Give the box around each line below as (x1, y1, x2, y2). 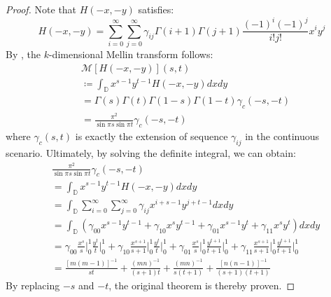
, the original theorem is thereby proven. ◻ (108, 278, 295, 292)
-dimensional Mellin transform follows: (48, 46, 213, 61)
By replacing (6, 278, 60, 292)
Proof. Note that (6, 2, 77, 16)
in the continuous (245, 129, 320, 144)
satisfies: (138, 2, 174, 16)
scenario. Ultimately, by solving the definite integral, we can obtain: (6, 145, 296, 160)
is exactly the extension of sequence (75, 129, 228, 144)
